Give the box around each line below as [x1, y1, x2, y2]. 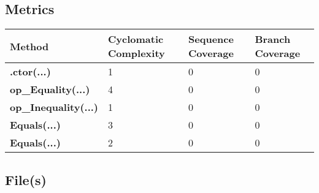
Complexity [108, 46, 165, 61]
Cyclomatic [108, 32, 164, 47]
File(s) [5, 170, 47, 189]
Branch [255, 32, 291, 47]
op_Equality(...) [10, 82, 90, 97]
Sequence [188, 32, 234, 47]
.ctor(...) [10, 64, 51, 79]
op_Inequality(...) [10, 100, 99, 115]
